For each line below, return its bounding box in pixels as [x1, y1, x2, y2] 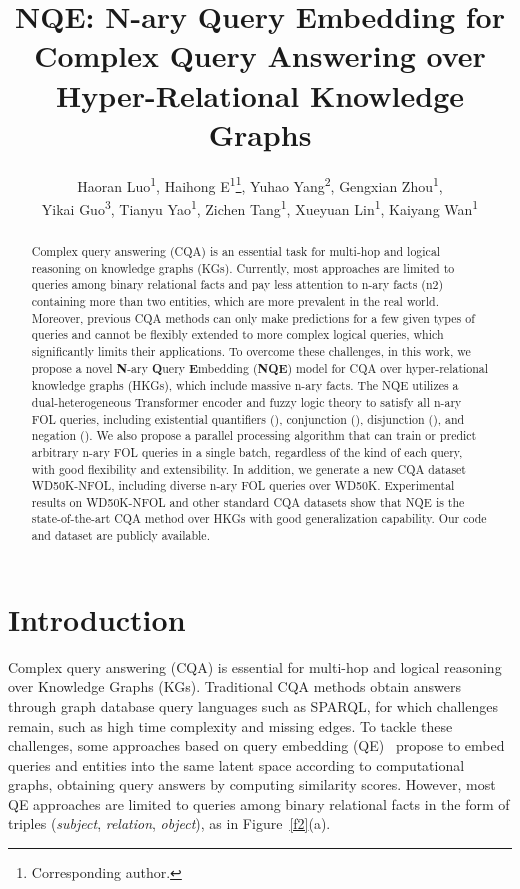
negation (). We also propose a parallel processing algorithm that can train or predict [31, 427, 477, 444]
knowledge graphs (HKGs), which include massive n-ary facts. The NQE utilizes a [31, 377, 459, 394]
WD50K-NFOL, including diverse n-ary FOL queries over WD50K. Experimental [31, 477, 455, 494]
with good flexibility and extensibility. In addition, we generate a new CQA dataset [31, 460, 466, 477]
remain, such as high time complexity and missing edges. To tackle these [8, 715, 453, 736]
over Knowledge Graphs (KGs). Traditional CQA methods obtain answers [8, 676, 462, 697]
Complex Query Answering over [34, 35, 486, 76]
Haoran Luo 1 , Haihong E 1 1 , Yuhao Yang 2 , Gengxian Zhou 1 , [77, 172, 443, 196]
